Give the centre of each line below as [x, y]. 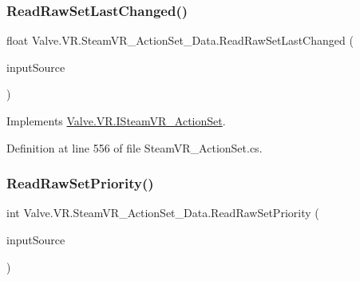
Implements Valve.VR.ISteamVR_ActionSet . [116, 121]
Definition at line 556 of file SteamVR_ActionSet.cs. [135, 147]
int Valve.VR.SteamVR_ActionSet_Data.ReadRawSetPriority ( [163, 213]
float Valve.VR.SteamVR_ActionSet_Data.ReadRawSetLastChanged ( [180, 40]
